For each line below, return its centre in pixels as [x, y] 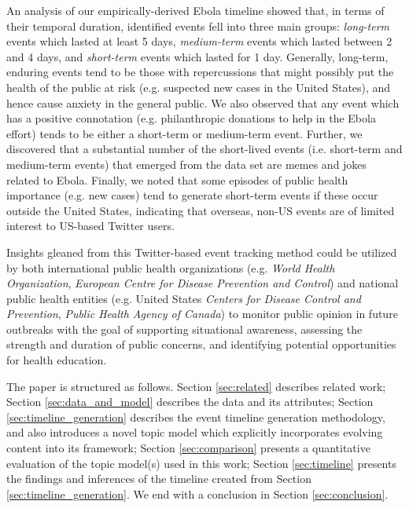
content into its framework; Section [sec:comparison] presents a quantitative [188, 448]
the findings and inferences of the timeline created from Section [159, 479]
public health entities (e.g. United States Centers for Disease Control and [184, 298]
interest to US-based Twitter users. [90, 226]
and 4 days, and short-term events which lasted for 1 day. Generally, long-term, [197, 56]
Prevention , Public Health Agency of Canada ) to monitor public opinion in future [202, 314]
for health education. [57, 360]
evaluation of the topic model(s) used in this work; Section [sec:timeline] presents [201, 463]
